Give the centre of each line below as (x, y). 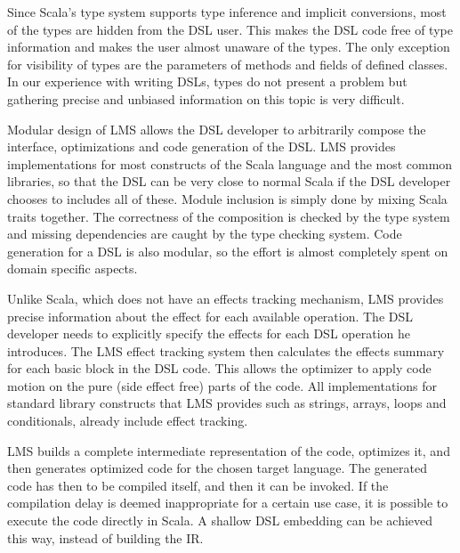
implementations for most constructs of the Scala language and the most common (230, 163)
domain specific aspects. (73, 268)
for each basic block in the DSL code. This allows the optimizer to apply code (219, 368)
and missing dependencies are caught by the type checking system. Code (205, 234)
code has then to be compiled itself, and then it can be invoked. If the (198, 485)
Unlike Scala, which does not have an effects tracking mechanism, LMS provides (226, 298)
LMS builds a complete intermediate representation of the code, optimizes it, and (229, 450)
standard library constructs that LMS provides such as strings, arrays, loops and (227, 403)
